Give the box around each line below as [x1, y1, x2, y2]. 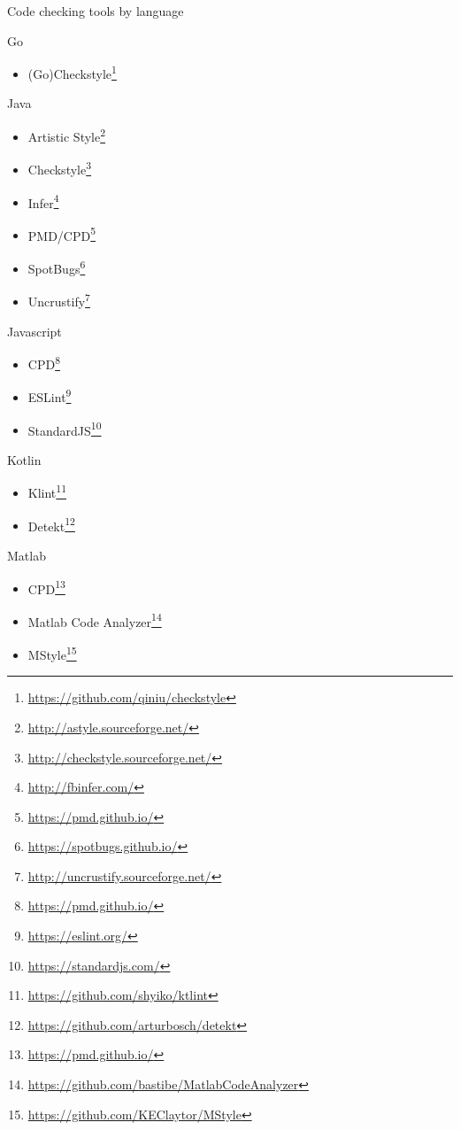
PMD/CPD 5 [27, 223, 96, 244]
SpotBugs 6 [27, 257, 86, 277]
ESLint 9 [27, 385, 72, 406]
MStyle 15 [27, 643, 77, 663]
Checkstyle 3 [27, 158, 92, 178]
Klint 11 [27, 481, 66, 502]
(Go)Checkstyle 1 [27, 62, 117, 82]
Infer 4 [27, 190, 59, 212]
